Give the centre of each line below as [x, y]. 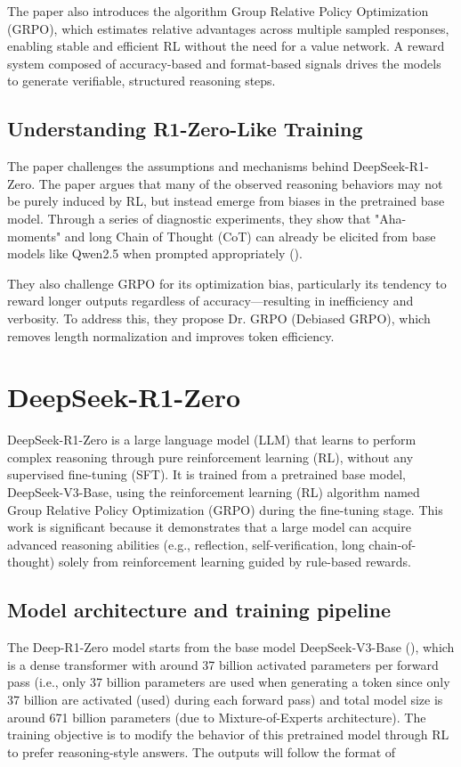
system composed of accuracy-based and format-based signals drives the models [224, 63]
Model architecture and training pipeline [199, 610]
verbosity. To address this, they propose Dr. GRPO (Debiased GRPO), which [219, 318]
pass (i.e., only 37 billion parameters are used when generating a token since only [229, 682]
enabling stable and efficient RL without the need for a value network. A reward [226, 46]
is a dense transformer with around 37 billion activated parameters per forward [223, 664]
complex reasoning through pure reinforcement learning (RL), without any [210, 457]
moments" [34, 236]
